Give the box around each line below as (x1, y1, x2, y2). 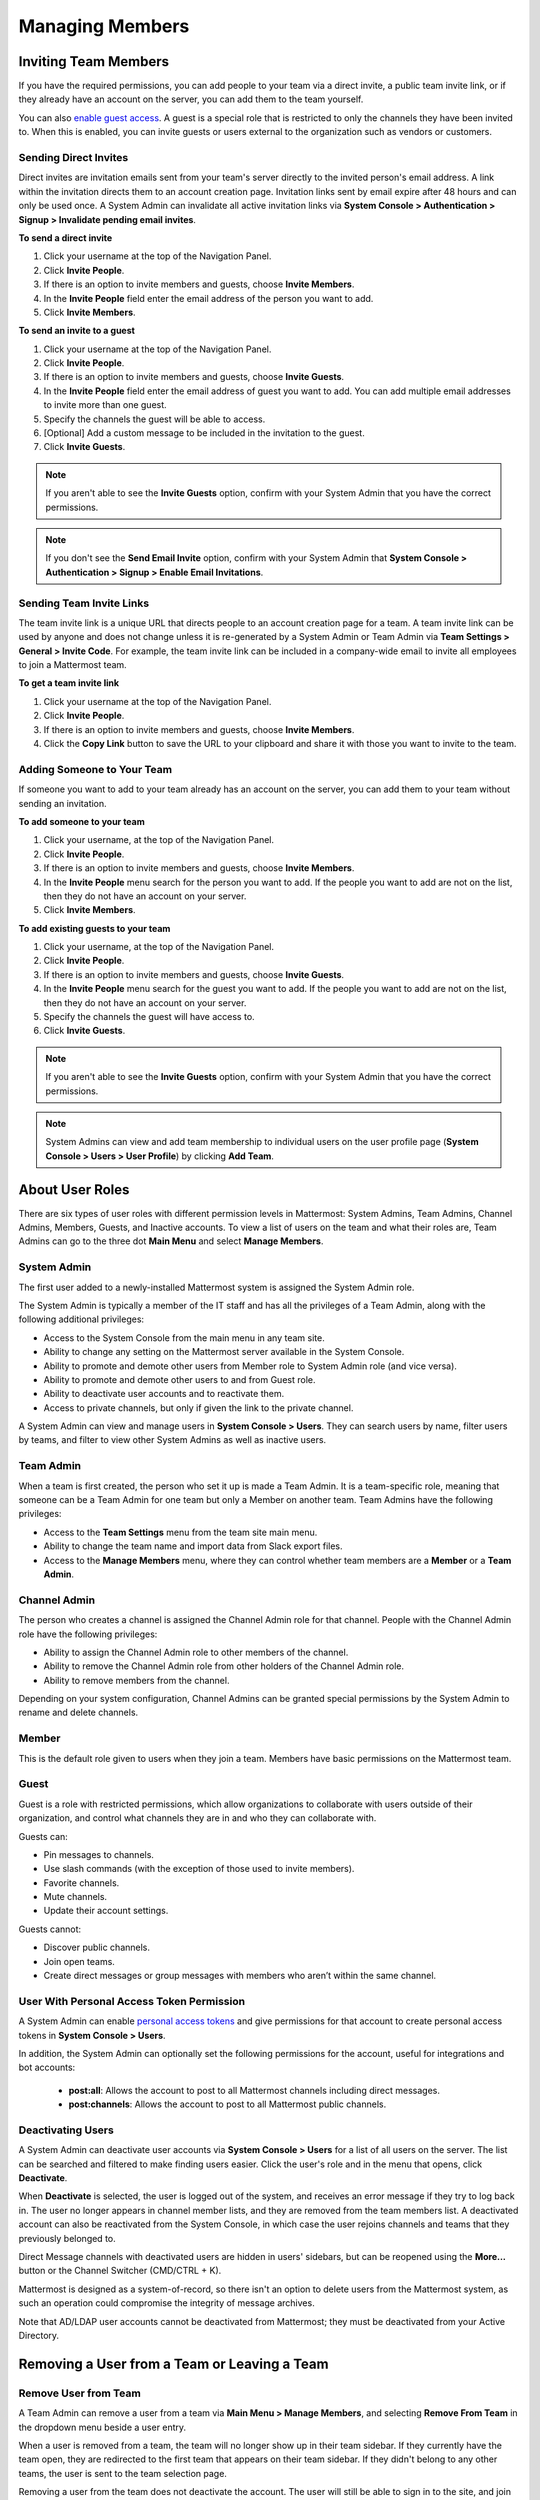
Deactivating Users (18, 2123, 114, 2137)
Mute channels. (43, 1891, 108, 1903)
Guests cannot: (18, 1923, 82, 1935)
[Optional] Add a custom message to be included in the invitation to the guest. (43, 427, 365, 439)
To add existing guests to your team (18, 922, 171, 934)
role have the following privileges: (18, 1628, 158, 1640)
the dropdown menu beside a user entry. (18, 2421, 187, 2433)
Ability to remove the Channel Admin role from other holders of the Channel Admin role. (43, 1660, 405, 1672)
